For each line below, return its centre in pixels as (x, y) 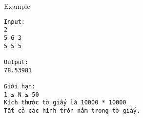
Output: (16, 62)
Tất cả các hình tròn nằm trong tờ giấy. (72, 110)
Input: (14, 22)
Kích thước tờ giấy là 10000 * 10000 (65, 103)
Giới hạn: (20, 86)
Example (17, 6)
